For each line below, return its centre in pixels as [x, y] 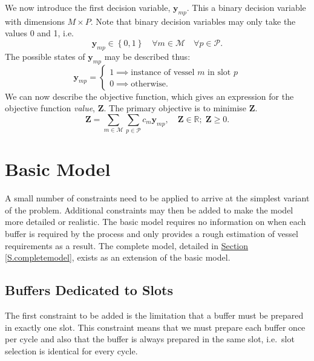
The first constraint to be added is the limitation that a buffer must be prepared [154, 315]
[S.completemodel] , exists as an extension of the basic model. [118, 257]
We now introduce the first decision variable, [88, 7]
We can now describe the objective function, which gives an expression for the [149, 96]
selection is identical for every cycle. [71, 350]
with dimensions [35, 21]
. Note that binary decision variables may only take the [193, 21]
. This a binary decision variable [246, 7]
